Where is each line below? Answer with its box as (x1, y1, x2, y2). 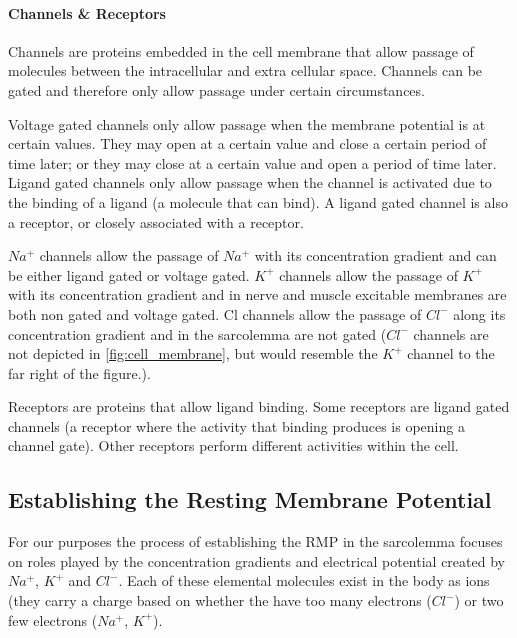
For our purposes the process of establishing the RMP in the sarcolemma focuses (8, 531, 503, 552)
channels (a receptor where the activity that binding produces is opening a (8, 415, 465, 436)
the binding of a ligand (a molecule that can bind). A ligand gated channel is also (8, 191, 508, 212)
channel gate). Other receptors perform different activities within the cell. (8, 435, 459, 456)
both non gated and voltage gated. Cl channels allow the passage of (8, 303, 422, 324)
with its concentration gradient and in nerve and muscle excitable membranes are (8, 284, 507, 305)
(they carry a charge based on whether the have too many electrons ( (8, 590, 432, 611)
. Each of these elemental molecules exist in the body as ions (118, 570, 490, 591)
